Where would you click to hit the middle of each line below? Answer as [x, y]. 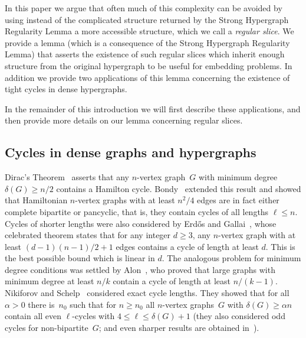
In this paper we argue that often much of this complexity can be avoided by [144, 8]
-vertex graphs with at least [125, 200]
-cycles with [93, 316]
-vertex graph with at [257, 235]
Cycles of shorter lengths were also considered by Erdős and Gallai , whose [141, 223]
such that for [93, 304]
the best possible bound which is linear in [80, 258]
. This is [280, 246]
